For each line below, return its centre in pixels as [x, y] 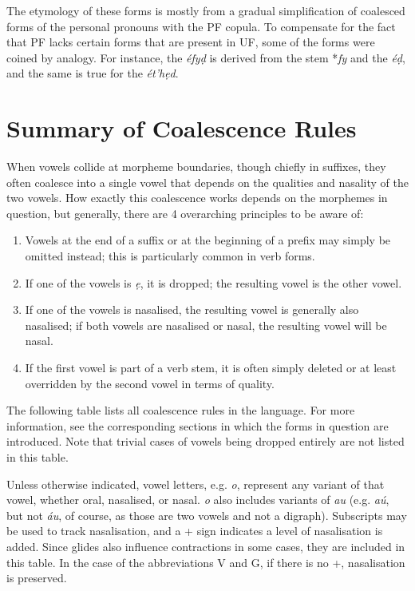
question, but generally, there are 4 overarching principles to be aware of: [185, 213]
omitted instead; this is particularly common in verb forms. [170, 256]
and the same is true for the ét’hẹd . [93, 73]
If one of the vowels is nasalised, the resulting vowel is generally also [192, 309]
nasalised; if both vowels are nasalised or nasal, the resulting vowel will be [206, 325]
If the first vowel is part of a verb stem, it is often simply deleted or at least [211, 368]
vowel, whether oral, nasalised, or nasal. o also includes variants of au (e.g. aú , [198, 500]
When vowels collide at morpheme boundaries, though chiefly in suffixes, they [196, 167]
